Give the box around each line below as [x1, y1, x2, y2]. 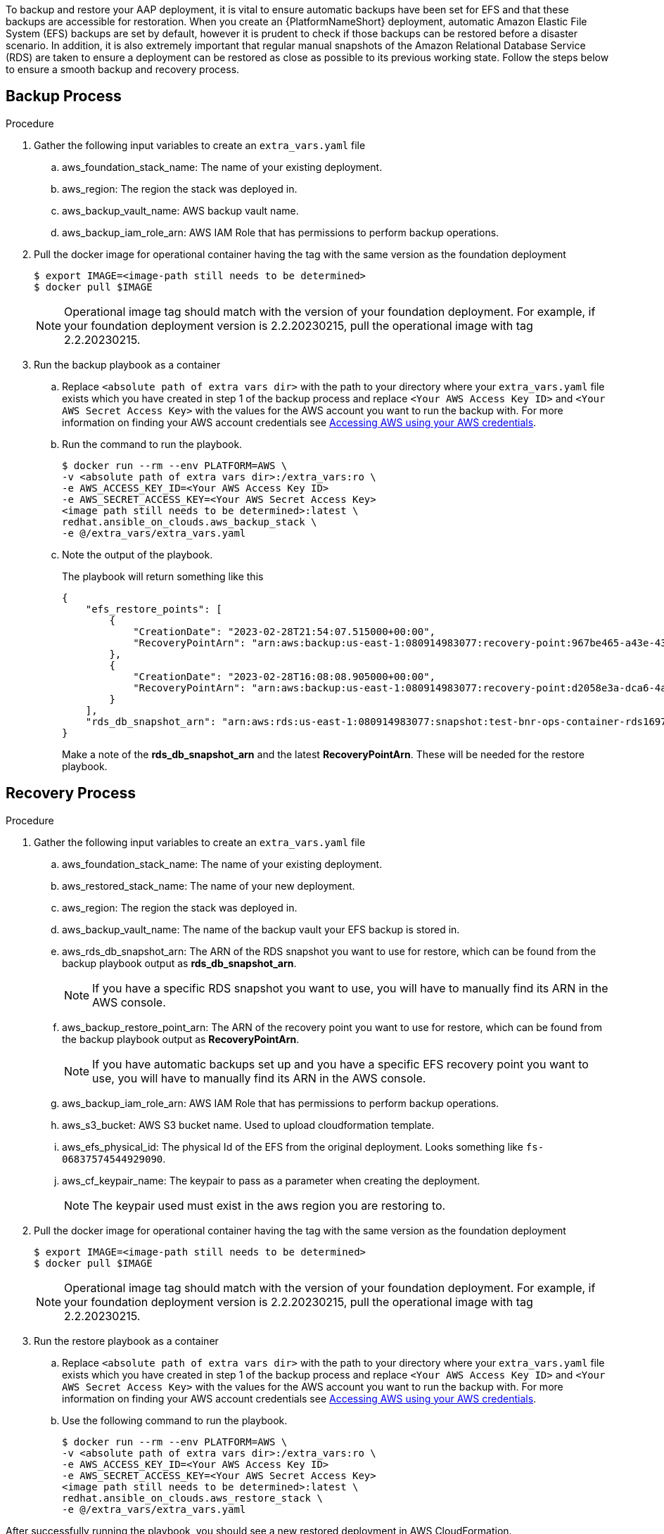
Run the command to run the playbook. [62, 437, 243, 450]
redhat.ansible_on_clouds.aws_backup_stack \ [62, 516, 317, 528]
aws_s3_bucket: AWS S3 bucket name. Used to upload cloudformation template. [62, 1118, 435, 1131]
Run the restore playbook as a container [34, 1334, 219, 1347]
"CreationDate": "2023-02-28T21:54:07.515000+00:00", [133, 625, 436, 637]
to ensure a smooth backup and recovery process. [6, 63, 240, 75]
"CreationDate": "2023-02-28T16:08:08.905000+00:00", [133, 670, 436, 682]
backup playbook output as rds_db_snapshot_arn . [62, 957, 297, 969]
